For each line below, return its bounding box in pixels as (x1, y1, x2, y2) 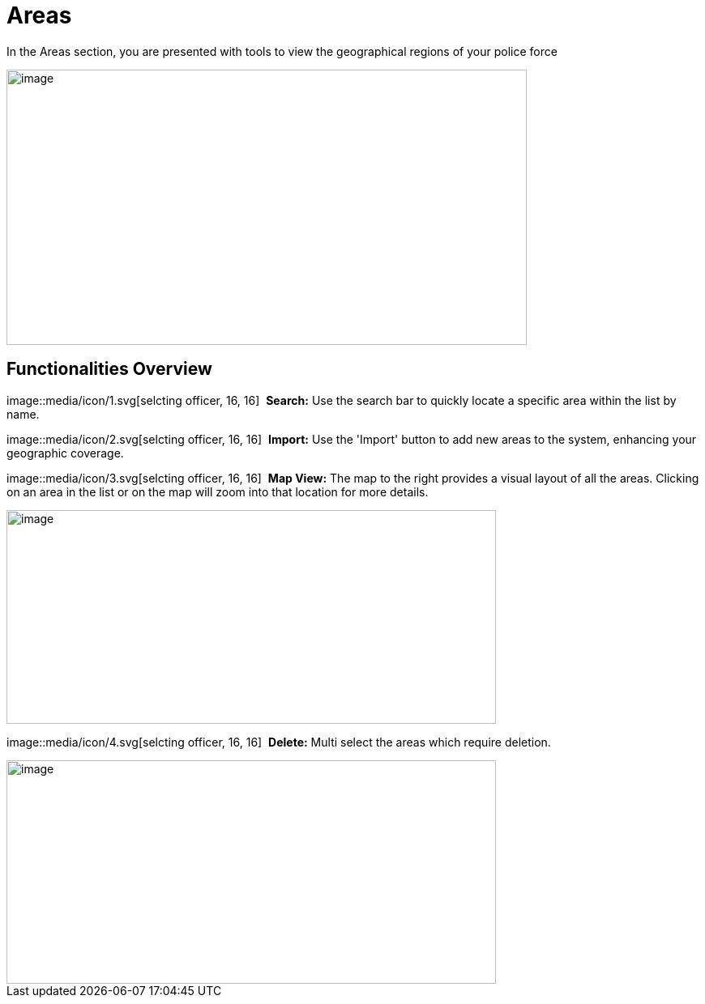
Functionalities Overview (6, 359, 212, 380)
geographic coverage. (6, 445, 124, 460)
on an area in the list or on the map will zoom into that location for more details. (6, 484, 429, 499)
